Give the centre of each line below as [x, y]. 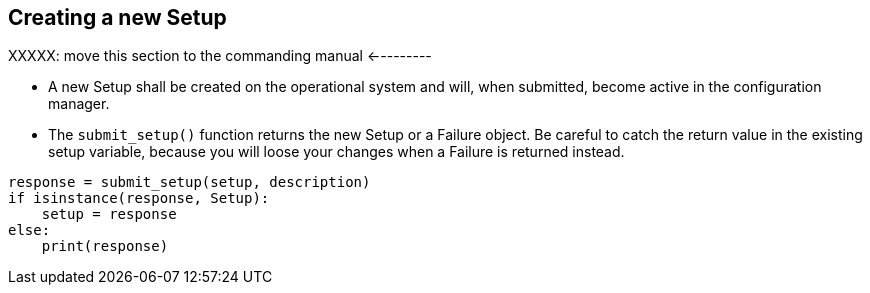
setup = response [109, 214]
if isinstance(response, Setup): [139, 198]
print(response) [105, 246]
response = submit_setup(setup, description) [189, 182]
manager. [79, 104]
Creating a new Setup [117, 17]
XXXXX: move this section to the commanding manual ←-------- [220, 56]
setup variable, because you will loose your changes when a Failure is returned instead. [336, 152]
